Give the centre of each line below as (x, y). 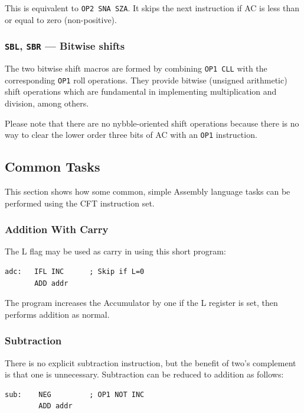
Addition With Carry (57, 229)
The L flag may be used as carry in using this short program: (115, 251)
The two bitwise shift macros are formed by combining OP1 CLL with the (136, 68)
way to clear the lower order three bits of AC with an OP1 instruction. (131, 135)
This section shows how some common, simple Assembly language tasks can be (148, 191)
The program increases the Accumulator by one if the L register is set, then (141, 303)
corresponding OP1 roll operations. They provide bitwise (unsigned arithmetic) (146, 80)
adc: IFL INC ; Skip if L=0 (75, 271)
